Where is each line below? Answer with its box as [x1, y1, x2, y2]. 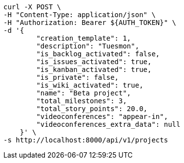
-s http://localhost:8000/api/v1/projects [3, 136, 168, 144]
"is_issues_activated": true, [36, 58, 152, 66]
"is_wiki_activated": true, [36, 81, 143, 89]
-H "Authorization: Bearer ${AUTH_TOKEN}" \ [3, 19, 177, 26]
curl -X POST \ [3, 3, 61, 11]
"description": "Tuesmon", [36, 42, 140, 50]
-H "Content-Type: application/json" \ [3, 11, 156, 19]
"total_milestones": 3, [36, 97, 127, 105]
